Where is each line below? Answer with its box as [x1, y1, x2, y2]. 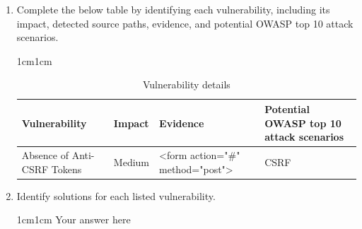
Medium [113, 154, 150, 169]
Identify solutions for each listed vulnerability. [16, 188, 216, 203]
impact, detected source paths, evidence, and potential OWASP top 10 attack [16, 16, 354, 30]
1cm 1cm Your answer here [16, 212, 131, 227]
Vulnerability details [142, 77, 230, 92]
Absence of [21, 148, 69, 162]
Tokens [51, 161, 82, 176]
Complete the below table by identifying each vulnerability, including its [16, 2, 330, 16]
